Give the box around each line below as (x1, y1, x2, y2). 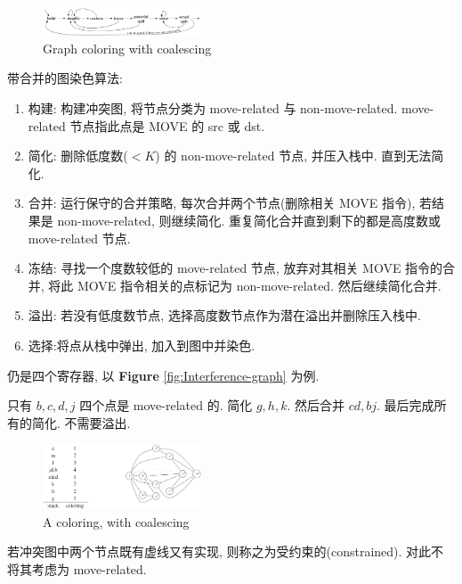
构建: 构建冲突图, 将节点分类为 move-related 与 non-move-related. (28, 99, 398, 118)
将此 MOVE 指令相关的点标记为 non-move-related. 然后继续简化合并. (48, 276, 442, 294)
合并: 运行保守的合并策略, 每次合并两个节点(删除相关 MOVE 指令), (28, 193, 416, 212)
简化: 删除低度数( (28, 146, 128, 165)
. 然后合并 (287, 396, 345, 415)
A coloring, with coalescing (43, 512, 190, 531)
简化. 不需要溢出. (31, 413, 131, 432)
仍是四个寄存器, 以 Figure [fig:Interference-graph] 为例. (7, 366, 320, 384)
